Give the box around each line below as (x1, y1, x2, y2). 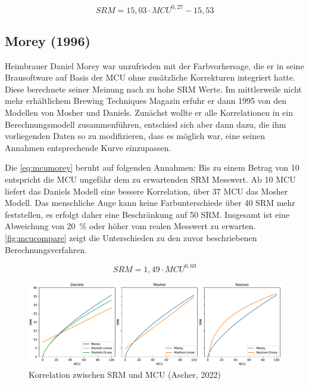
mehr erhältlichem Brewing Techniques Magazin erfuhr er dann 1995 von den (5, 94, 287, 107)
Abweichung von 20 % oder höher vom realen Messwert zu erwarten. (5, 220, 256, 232)
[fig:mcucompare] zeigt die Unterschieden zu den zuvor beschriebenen (5, 232, 257, 244)
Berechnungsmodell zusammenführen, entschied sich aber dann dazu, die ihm (5, 118, 286, 130)
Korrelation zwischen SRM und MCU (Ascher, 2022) (29, 368, 221, 381)
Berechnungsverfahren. (5, 243, 88, 255)
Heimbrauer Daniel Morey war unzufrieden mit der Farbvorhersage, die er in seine (5, 59, 304, 72)
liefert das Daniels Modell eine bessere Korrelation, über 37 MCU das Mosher (5, 184, 288, 197)
